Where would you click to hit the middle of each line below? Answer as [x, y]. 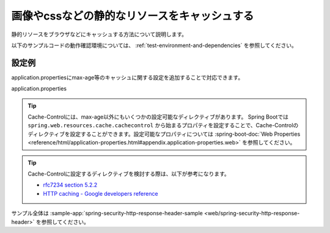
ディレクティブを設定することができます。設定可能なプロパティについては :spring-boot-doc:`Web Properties [164, 134]
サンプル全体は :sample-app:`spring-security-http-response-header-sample [107, 213]
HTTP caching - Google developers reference [101, 193]
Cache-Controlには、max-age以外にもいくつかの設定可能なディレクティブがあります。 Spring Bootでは [158, 117]
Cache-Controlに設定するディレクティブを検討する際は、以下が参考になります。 [129, 174]
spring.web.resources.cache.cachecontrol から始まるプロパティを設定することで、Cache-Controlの [163, 125]
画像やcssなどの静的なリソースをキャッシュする [133, 16]
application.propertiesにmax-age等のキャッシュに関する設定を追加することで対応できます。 [127, 77]
